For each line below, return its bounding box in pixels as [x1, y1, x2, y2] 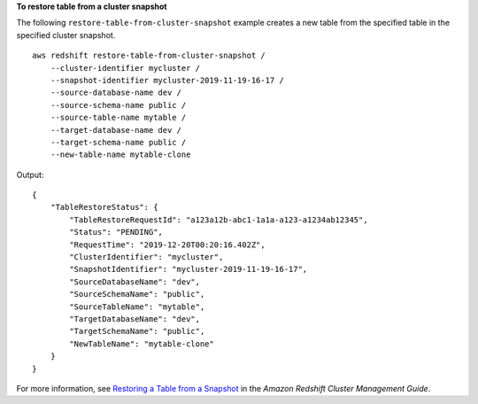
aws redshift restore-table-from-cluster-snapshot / [32, 50, 266, 61]
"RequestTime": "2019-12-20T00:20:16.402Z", [69, 239, 266, 250]
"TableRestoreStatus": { [50, 202, 158, 213]
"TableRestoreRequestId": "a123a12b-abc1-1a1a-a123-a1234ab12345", [69, 214, 368, 225]
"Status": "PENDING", [69, 227, 164, 237]
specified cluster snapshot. [16, 29, 116, 40]
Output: [16, 169, 44, 180]
